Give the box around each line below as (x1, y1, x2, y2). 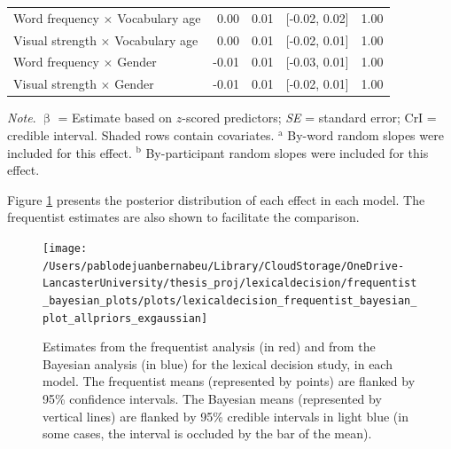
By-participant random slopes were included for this (145, 143, 429, 161)
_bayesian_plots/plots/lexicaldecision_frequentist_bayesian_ (43, 294, 417, 307)
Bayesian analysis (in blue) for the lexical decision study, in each (43, 354, 393, 373)
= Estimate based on (58, 108, 173, 127)
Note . (7, 108, 36, 127)
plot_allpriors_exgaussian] (43, 311, 208, 325)
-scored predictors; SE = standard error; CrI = (182, 108, 437, 127)
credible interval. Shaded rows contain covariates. (7, 125, 275, 144)
